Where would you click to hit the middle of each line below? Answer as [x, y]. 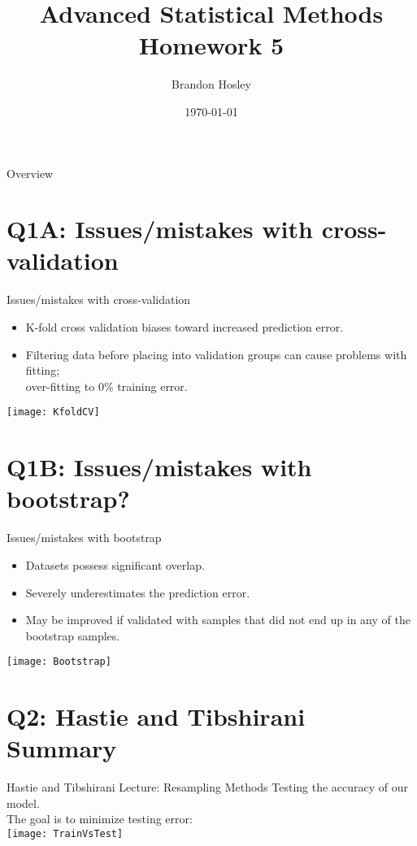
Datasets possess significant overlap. [115, 564]
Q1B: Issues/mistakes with [159, 467]
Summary [62, 748]
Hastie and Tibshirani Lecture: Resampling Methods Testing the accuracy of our [208, 787]
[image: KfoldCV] [53, 412]
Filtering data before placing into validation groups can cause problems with [216, 354]
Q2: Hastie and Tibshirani [156, 716]
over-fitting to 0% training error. [106, 386]
